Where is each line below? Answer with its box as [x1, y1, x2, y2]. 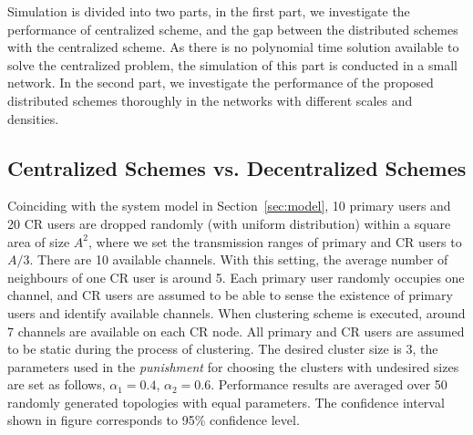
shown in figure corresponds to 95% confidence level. [7, 410, 300, 430]
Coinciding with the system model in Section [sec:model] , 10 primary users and [7, 196, 451, 215]
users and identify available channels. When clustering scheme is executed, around [7, 303, 466, 322]
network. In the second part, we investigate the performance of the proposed [7, 73, 434, 92]
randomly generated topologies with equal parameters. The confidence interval [7, 392, 445, 411]
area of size [7, 232, 70, 251]
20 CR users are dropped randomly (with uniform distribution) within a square [7, 213, 451, 233]
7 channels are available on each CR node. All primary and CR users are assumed [7, 321, 465, 340]
